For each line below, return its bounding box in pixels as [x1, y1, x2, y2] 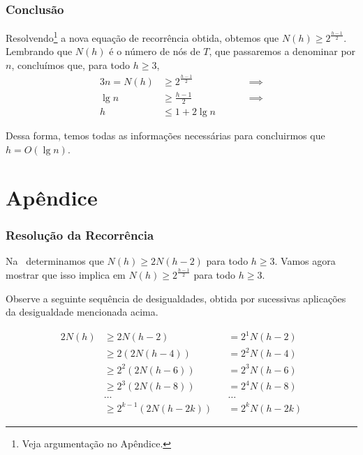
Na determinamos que [6, 254, 104, 268]
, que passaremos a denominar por [209, 44, 356, 59]
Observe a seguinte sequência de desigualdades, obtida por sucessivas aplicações [6, 291, 346, 305]
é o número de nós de [109, 44, 200, 59]
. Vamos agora [274, 254, 336, 268]
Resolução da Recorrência [6, 226, 154, 243]
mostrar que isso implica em [6, 268, 126, 282]
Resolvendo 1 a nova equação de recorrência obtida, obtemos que [6, 29, 279, 45]
